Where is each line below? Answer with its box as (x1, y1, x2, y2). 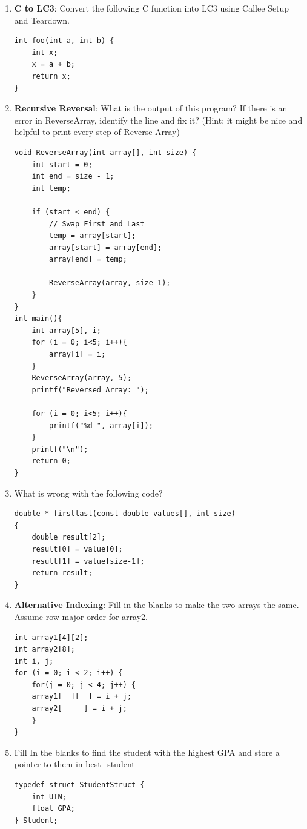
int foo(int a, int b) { (14, 36, 114, 45)
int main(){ (14, 314, 62, 323)
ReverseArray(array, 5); (31, 374, 132, 383)
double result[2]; (31, 533, 106, 542)
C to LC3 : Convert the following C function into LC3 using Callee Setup (14, 2, 289, 14)
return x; (31, 71, 71, 81)
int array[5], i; (31, 326, 101, 335)
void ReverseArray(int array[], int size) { (14, 148, 197, 157)
